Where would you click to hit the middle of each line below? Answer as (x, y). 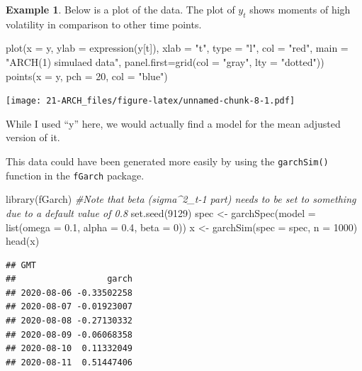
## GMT (21, 265)
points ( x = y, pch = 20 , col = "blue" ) (87, 76)
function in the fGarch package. (75, 175)
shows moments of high (300, 9)
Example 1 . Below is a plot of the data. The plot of (120, 9)
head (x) (23, 241)
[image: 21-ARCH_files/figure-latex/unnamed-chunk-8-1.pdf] (151, 101)
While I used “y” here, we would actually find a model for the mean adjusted (173, 123)
